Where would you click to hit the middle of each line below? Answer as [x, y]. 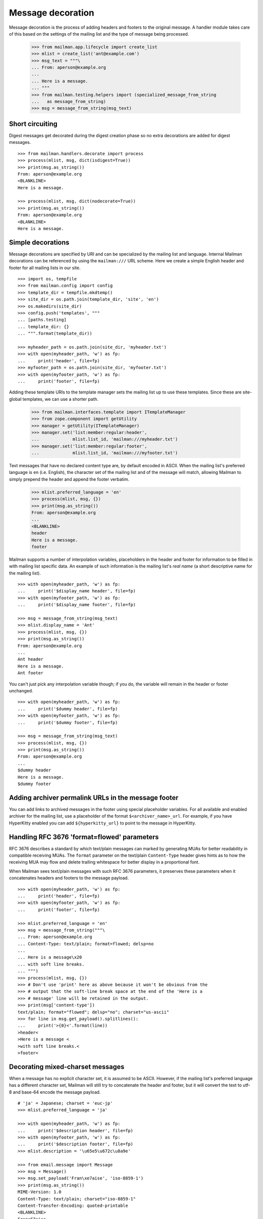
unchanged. [21, 690]
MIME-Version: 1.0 [40, 1192]
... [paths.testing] [42, 320]
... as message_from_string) [69, 102]
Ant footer [31, 673]
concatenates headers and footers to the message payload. [69, 878]
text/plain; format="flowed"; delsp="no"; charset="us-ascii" [94, 1012]
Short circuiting [33, 124]
